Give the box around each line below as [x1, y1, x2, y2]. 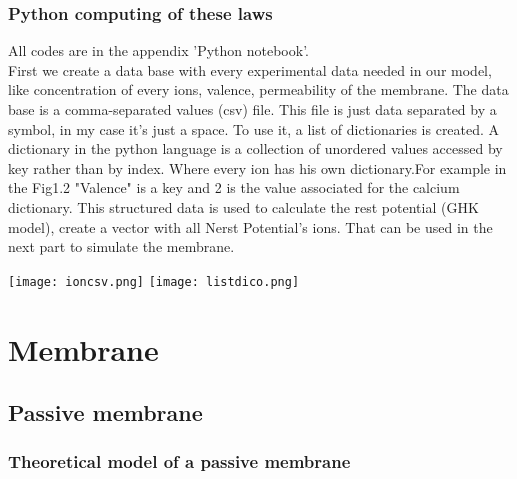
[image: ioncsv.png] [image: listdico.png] [8, 274, 300, 289]
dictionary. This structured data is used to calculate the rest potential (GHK [8, 196, 479, 217]
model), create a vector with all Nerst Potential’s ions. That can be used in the [8, 216, 493, 237]
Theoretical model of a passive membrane [8, 449, 351, 474]
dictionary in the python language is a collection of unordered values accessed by [8, 138, 503, 159]
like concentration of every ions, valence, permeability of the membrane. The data [8, 79, 509, 100]
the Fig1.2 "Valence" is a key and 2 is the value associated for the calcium [8, 177, 460, 198]
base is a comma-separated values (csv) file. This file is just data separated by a [8, 99, 497, 119]
